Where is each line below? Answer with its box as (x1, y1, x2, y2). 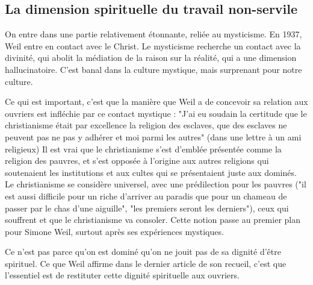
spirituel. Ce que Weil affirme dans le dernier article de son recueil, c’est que (5, 257, 287, 269)
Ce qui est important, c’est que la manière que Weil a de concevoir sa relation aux (5, 95, 308, 108)
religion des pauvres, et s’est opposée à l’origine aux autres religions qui (5, 154, 269, 167)
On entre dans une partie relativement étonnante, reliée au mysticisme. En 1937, (5, 28, 302, 40)
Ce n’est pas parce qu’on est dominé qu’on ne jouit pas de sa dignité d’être (5, 245, 281, 258)
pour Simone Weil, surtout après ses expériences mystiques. (5, 225, 224, 237)
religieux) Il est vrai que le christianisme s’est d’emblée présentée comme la (5, 142, 282, 155)
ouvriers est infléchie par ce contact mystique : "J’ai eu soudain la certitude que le (5, 107, 307, 119)
